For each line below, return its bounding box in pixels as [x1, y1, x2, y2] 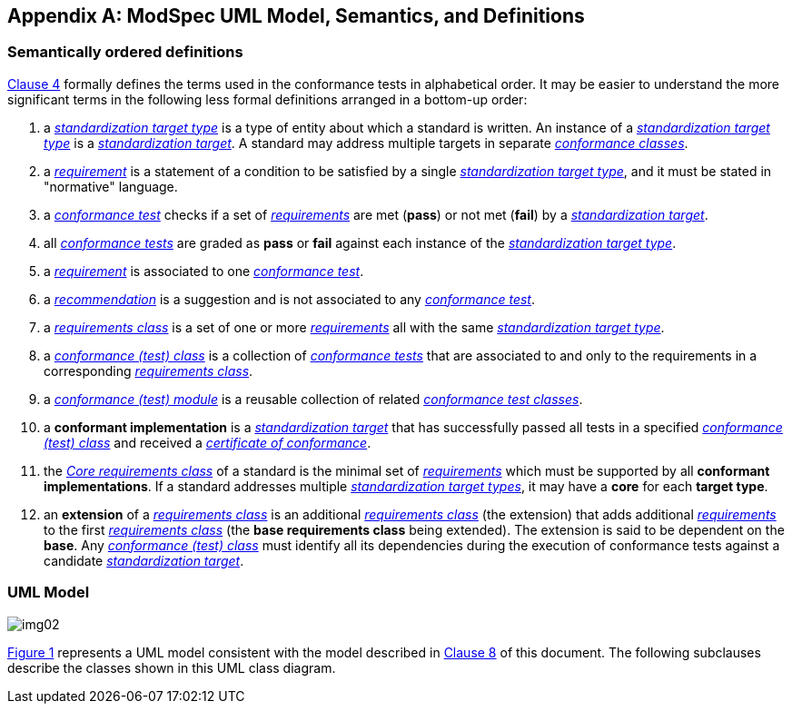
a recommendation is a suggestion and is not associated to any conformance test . [44, 291, 535, 307]
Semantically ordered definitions [7, 43, 243, 62]
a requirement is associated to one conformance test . [44, 262, 364, 279]
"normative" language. [44, 178, 178, 194]
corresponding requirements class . [44, 362, 253, 379]
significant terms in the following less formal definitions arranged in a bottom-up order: [7, 91, 528, 107]
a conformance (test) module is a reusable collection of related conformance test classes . [44, 390, 583, 407]
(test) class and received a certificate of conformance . [44, 434, 371, 450]
